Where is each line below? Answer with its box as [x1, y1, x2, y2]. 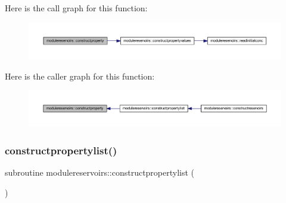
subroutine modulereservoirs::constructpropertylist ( [5, 166, 195, 179]
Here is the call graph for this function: [5, 2, 148, 14]
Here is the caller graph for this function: [5, 69, 155, 82]
